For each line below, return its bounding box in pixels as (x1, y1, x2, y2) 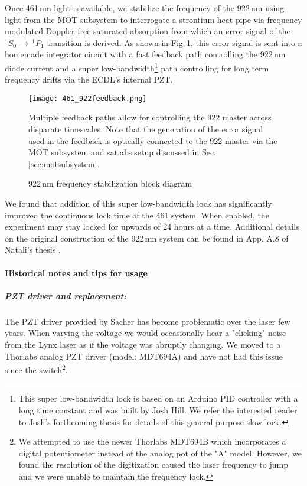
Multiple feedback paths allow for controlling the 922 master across (28, 111, 272, 123)
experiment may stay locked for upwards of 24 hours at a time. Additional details (5, 220, 299, 233)
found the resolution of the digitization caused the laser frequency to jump (18, 458, 288, 471)
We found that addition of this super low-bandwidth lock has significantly (5, 197, 272, 210)
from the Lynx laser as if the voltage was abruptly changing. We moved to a (5, 338, 281, 350)
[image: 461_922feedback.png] (28, 94, 147, 103)
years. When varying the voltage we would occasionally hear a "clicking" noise (5, 327, 286, 339)
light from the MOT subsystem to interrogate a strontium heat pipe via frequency (5, 13, 302, 25)
